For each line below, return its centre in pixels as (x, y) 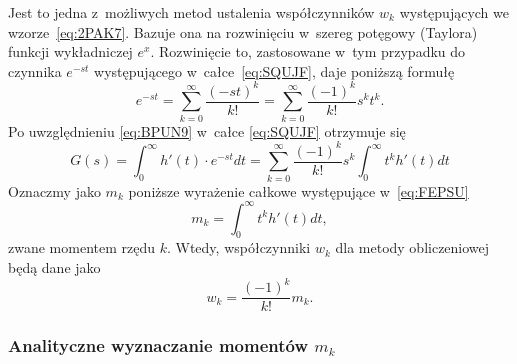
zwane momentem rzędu (81, 247)
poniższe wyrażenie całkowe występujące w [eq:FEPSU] (298, 190)
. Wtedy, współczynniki (238, 247)
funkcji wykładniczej (70, 51)
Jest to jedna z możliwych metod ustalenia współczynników (191, 12)
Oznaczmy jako (54, 190)
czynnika (35, 70)
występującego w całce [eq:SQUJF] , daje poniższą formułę (274, 70)
